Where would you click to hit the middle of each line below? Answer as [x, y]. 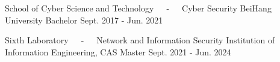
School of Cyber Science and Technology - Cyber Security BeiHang [138, 8]
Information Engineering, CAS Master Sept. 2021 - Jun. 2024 [118, 51]
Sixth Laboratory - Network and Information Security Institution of [140, 40]
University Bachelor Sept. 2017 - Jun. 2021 [84, 20]
